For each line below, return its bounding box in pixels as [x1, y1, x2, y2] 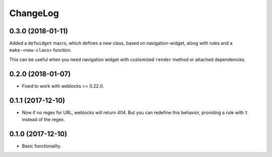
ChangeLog [9, 8, 59, 19]
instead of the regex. [22, 117, 65, 123]
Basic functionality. [22, 143, 61, 149]
